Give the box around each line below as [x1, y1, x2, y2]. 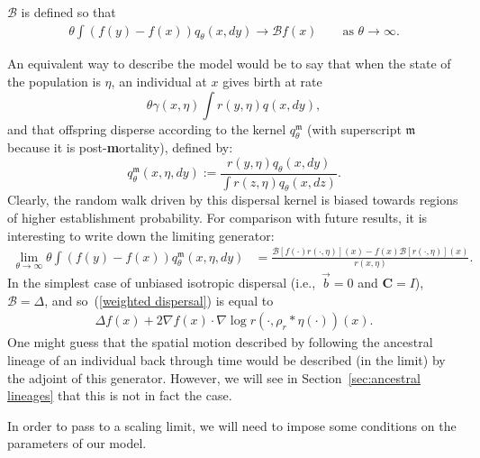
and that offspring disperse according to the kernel [7, 119, 286, 138]
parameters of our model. [7, 434, 147, 453]
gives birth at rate [222, 72, 322, 91]
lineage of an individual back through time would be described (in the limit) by [7, 350, 446, 369]
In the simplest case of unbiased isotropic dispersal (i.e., [7, 273, 316, 292]
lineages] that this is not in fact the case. [7, 386, 232, 405]
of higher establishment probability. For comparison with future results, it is [7, 208, 428, 227]
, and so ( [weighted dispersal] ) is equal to [44, 290, 274, 309]
